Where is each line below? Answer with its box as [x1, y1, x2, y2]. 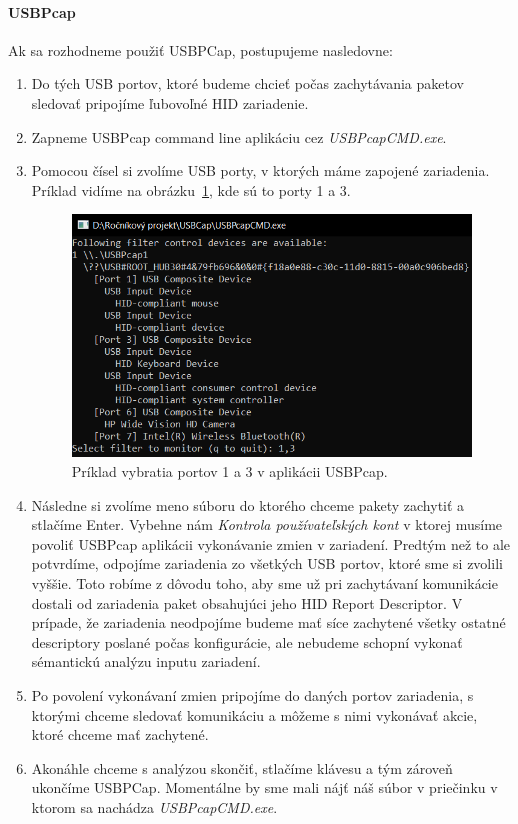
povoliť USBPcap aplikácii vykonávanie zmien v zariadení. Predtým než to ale [31, 533, 511, 554]
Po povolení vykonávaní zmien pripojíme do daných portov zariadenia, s [31, 684, 474, 705]
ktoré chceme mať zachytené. [31, 724, 209, 745]
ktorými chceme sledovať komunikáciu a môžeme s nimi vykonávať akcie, [31, 704, 478, 725]
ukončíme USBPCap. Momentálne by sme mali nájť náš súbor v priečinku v [31, 777, 498, 798]
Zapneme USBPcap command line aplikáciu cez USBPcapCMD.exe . [31, 126, 447, 147]
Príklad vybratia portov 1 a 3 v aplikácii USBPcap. [71, 460, 388, 481]
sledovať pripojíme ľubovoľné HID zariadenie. [31, 92, 309, 113]
